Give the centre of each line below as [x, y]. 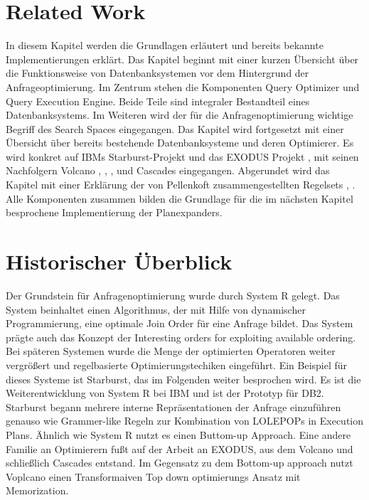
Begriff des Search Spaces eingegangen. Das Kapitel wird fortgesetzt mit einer [175, 128]
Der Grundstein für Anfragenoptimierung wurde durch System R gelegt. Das [173, 295]
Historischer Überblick [119, 261]
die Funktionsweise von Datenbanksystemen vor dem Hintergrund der [157, 73]
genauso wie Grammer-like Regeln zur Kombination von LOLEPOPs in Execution [185, 421]
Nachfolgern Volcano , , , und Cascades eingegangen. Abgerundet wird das [168, 170]
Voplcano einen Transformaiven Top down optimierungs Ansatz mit [153, 476]
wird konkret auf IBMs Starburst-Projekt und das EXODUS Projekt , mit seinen [182, 156]
